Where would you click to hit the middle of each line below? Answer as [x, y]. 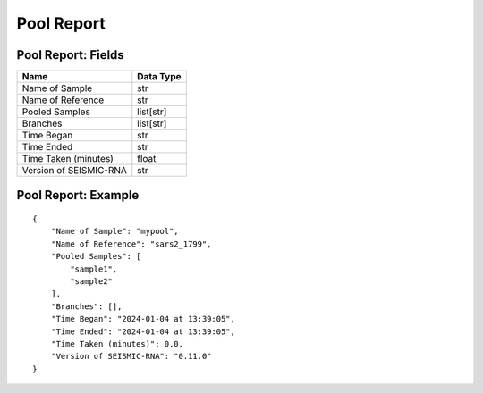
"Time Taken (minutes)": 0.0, [117, 343]
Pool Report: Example [78, 195]
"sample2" [92, 282]
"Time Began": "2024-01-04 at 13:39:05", [143, 319]
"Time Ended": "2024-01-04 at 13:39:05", [143, 331]
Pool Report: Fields [70, 55]
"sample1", [94, 269]
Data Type [160, 77]
